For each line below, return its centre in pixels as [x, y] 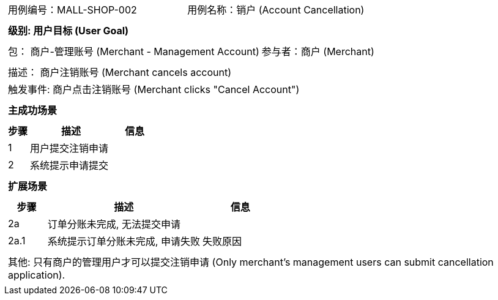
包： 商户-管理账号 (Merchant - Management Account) [134, 51]
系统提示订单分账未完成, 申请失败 [124, 241]
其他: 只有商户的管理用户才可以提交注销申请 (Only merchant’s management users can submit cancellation [251, 262]
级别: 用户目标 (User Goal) [69, 31]
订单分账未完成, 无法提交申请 [114, 224]
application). [37, 275]
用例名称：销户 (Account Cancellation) [276, 10]
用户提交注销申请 [69, 148]
